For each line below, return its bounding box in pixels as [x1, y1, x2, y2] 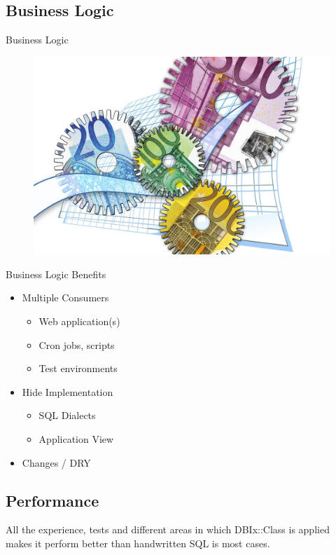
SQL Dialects [38, 408, 96, 423]
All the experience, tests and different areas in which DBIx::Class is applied [6, 522, 330, 537]
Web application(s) [38, 313, 120, 328]
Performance [6, 489, 99, 511]
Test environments [38, 361, 118, 376]
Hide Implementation [22, 384, 113, 399]
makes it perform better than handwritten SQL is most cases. [6, 535, 270, 550]
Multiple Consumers [22, 290, 109, 305]
